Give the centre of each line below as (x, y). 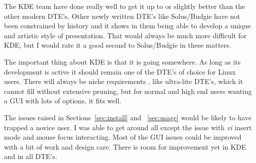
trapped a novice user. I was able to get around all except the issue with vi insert (128, 127)
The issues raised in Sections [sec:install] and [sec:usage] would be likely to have (128, 117)
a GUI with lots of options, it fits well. (63, 101)
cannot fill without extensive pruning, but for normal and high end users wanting (128, 91)
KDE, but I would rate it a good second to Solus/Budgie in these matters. (118, 45)
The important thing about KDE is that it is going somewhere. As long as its (122, 61)
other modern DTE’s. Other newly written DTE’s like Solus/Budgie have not (122, 16)
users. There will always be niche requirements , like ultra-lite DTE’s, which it (124, 81)
